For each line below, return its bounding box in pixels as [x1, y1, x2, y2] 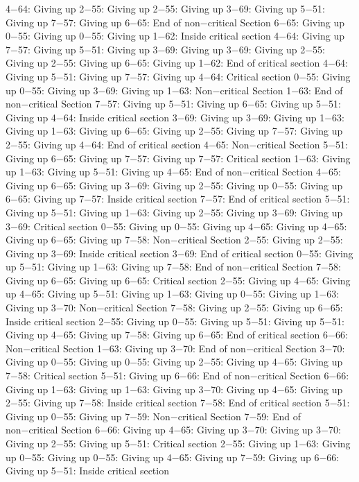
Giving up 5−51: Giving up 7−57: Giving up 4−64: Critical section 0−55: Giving [6, 69, 351, 83]
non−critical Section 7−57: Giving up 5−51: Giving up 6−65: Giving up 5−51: [6, 96, 341, 111]
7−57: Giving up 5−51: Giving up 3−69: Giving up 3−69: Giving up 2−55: [6, 42, 325, 56]
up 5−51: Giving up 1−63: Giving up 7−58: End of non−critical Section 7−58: [6, 259, 341, 274]
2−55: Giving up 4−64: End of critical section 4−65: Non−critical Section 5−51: [6, 137, 348, 151]
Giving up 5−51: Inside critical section [6, 463, 169, 478]
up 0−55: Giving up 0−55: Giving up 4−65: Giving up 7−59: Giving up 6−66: [6, 449, 340, 464]
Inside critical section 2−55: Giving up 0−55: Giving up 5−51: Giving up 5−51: [6, 313, 344, 328]
